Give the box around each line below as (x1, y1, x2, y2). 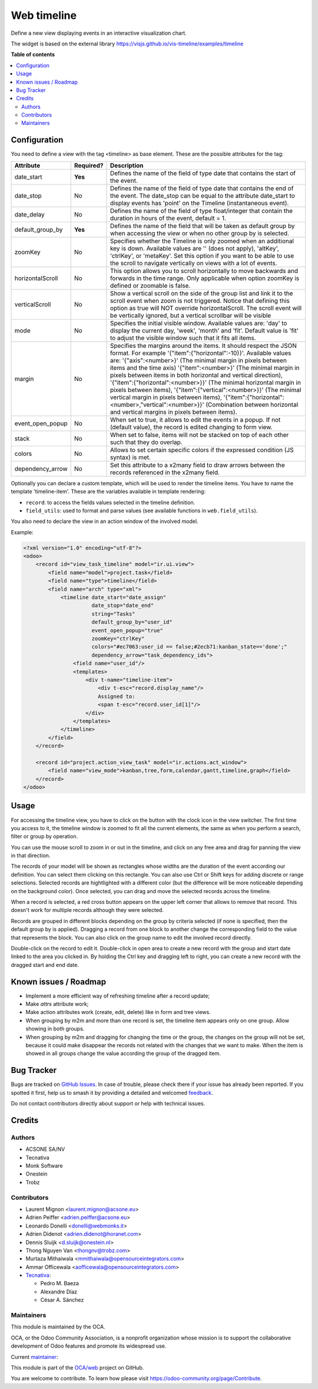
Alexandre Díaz (40, 1288, 78, 1295)
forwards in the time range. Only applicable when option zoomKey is (110, 274, 300, 282)
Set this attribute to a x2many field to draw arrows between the (110, 460, 285, 469)
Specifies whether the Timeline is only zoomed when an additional (110, 236, 294, 245)
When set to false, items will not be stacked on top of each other (110, 430, 289, 439)
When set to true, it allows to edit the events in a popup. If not (110, 416, 281, 424)
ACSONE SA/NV (25, 1146, 65, 1153)
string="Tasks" (91, 610, 135, 617)
